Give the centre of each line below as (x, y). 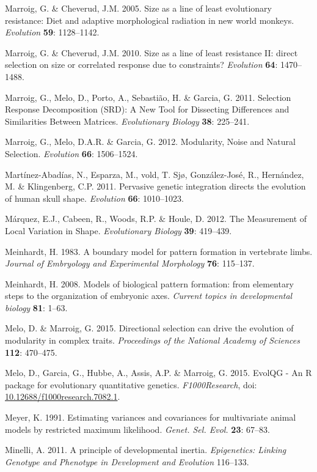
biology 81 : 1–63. (36, 307)
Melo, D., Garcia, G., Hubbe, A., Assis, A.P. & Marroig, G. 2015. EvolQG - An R (158, 373)
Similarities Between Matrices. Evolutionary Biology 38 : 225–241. (127, 121)
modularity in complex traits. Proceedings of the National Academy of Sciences (153, 340)
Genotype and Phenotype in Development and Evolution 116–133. (127, 461)
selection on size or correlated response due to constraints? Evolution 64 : (141, 65)
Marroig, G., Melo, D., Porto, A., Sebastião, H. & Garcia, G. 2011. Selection (148, 97)
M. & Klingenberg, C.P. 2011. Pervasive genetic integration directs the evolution (155, 186)
